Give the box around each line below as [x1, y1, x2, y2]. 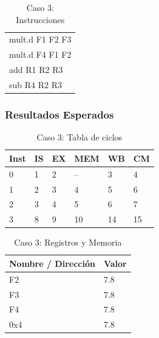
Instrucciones [16, 13, 65, 26]
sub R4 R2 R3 [9, 78, 62, 91]
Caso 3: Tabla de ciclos [36, 131, 123, 143]
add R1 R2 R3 [9, 63, 63, 76]
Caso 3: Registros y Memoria [14, 236, 122, 249]
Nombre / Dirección [9, 257, 95, 269]
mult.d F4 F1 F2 [9, 48, 72, 61]
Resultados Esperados [5, 106, 114, 122]
